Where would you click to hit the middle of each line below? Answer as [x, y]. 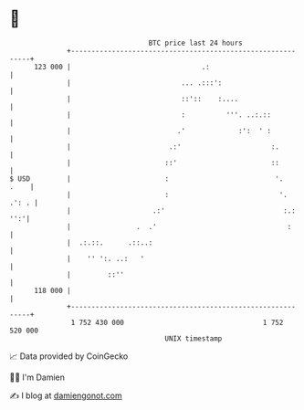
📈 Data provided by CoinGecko [69, 356]
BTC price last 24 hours [196, 43]
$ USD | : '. [147, 179]
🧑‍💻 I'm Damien [37, 377]
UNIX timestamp [194, 338]
